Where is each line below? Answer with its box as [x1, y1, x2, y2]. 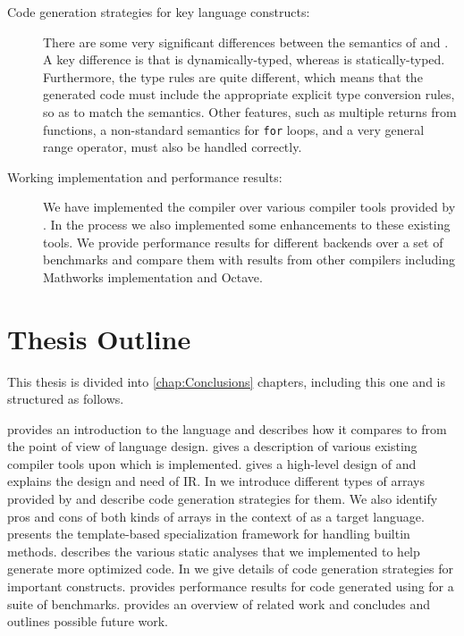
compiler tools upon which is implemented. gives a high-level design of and [7, 454, 417, 473]
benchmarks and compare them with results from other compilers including [43, 250, 455, 269]
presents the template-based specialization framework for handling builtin [7, 524, 410, 543]
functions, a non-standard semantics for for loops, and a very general [43, 120, 425, 138]
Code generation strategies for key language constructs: [7, 3, 310, 21]
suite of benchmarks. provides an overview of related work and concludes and [7, 594, 431, 613]
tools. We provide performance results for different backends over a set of [43, 232, 443, 251]
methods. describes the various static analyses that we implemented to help [7, 541, 420, 560]
